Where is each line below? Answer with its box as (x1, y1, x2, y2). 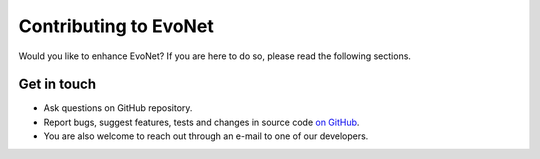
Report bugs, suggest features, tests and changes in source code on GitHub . (43, 116, 360, 128)
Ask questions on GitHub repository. (43, 102, 193, 114)
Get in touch (18, 76, 97, 93)
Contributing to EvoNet (18, 15, 214, 37)
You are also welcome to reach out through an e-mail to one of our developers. (43, 130, 369, 142)
